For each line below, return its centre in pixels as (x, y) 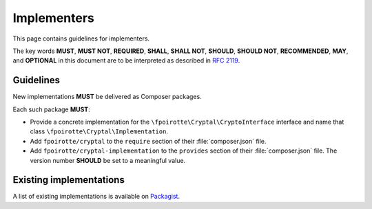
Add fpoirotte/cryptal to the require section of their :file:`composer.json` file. (148, 141)
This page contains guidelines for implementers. (81, 38)
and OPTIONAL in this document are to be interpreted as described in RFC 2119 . (126, 60)
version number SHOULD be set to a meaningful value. (108, 160)
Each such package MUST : (51, 109)
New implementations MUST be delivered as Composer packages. (107, 97)
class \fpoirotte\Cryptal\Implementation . (99, 131)
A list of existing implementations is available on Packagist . (96, 197)
